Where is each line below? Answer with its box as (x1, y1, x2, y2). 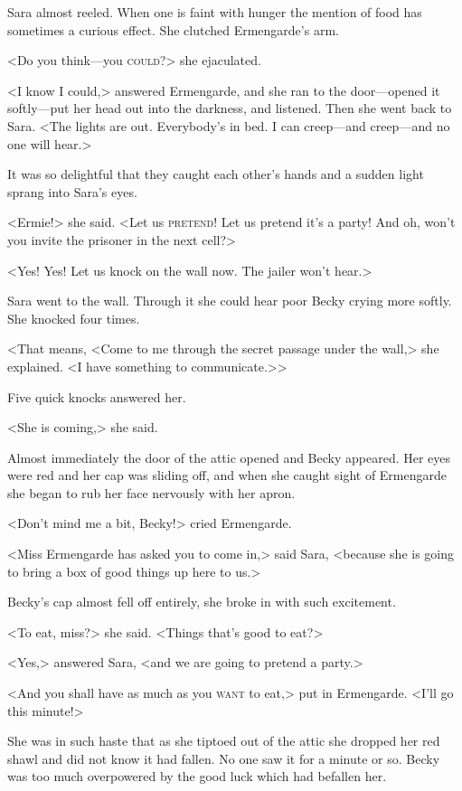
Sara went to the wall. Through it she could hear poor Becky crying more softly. (7, 291, 452, 310)
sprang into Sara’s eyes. (7, 182, 137, 201)
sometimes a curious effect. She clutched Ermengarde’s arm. (7, 20, 339, 39)
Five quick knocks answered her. (7, 387, 186, 406)
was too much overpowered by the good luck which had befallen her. (7, 767, 387, 786)
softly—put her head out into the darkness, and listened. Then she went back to (7, 99, 452, 118)
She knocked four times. (7, 308, 140, 327)
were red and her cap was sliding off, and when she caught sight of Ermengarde (7, 466, 448, 485)
